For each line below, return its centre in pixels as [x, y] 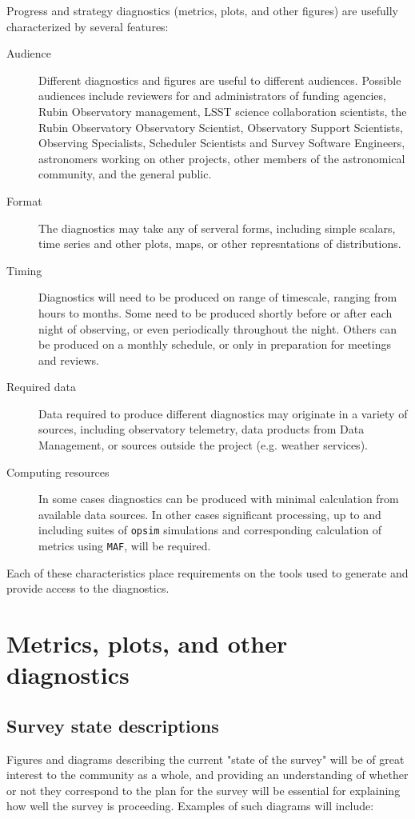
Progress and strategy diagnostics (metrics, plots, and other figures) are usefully [202, 10]
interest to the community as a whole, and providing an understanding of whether [207, 775]
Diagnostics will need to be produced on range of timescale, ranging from [218, 297]
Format [24, 200]
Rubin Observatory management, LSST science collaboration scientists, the [223, 111]
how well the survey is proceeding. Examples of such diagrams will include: [190, 806]
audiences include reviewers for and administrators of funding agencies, [212, 96]
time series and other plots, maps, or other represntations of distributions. [220, 244]
